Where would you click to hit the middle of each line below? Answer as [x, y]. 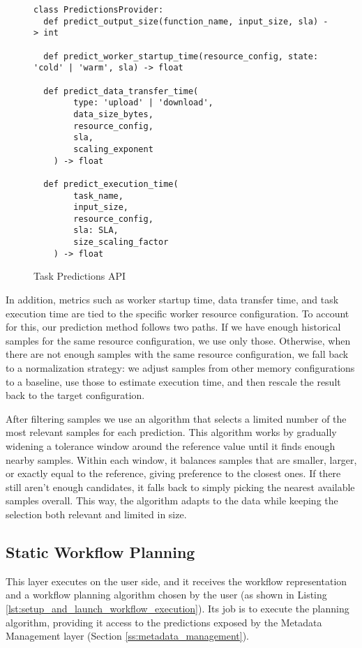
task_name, [98, 196]
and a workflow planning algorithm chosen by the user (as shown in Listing [166, 595]
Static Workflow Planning [100, 551]
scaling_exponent [113, 149]
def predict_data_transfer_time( [121, 91]
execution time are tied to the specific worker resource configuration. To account [178, 313]
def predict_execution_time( [111, 184]
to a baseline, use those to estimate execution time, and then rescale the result [173, 381]
